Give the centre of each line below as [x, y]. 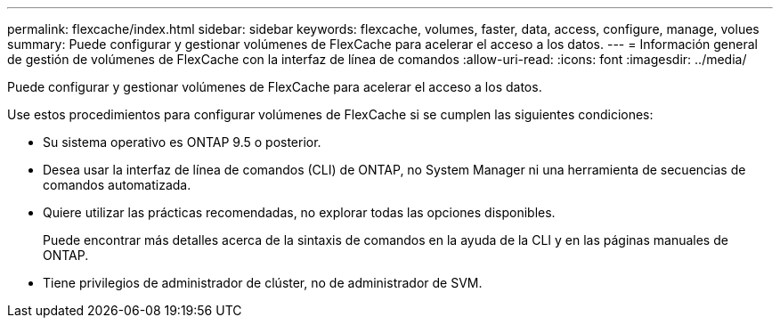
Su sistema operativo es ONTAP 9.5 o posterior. [182, 142]
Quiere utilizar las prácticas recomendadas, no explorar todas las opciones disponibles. [299, 212]
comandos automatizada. [117, 185]
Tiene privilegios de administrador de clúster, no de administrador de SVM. [263, 283]
